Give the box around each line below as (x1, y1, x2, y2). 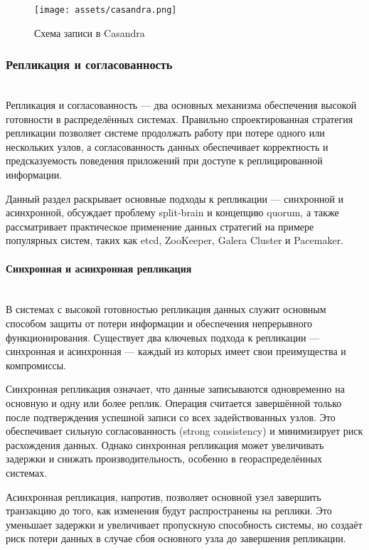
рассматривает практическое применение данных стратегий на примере (6, 218, 314, 233)
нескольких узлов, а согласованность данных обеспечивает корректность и (6, 139, 328, 154)
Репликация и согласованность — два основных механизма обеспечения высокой (6, 97, 357, 112)
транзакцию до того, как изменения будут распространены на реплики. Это (6, 503, 332, 518)
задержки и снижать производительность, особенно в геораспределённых (6, 451, 323, 466)
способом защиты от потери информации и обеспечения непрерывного (6, 315, 313, 330)
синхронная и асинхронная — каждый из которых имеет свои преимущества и (6, 344, 346, 359)
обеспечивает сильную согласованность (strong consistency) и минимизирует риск (6, 423, 363, 438)
